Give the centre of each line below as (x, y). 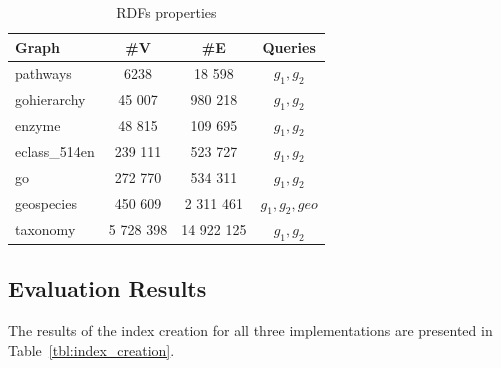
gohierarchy (50, 99)
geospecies (46, 203)
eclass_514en (55, 151)
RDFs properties (166, 12)
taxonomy (45, 229)
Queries (289, 46)
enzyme (38, 125)
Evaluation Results (107, 288)
